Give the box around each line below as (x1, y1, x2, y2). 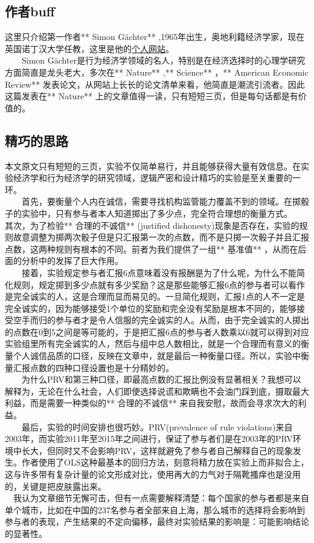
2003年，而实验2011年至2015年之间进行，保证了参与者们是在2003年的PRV (5, 432, 293, 445)
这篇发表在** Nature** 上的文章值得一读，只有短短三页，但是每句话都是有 (5, 90, 298, 102)
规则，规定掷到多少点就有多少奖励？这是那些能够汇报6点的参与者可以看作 (13, 278, 305, 291)
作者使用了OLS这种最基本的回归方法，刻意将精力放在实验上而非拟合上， (21, 456, 309, 469)
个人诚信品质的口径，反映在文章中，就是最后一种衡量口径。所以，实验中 (13, 349, 301, 362)
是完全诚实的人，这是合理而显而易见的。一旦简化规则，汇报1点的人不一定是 (5, 290, 305, 303)
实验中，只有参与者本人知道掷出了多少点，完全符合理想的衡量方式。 (21, 206, 292, 219)
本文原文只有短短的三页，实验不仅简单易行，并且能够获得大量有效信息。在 (5, 159, 301, 172)
